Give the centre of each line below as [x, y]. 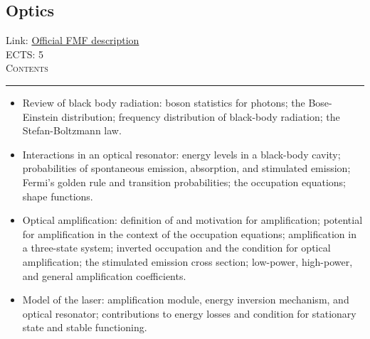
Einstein [40, 116]
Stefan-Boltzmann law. [72, 130]
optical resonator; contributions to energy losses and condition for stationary [189, 313]
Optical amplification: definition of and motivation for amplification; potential [192, 220]
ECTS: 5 [25, 54]
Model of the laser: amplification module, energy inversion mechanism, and [186, 300]
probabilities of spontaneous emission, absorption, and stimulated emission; [186, 168]
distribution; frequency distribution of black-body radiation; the [201, 116]
